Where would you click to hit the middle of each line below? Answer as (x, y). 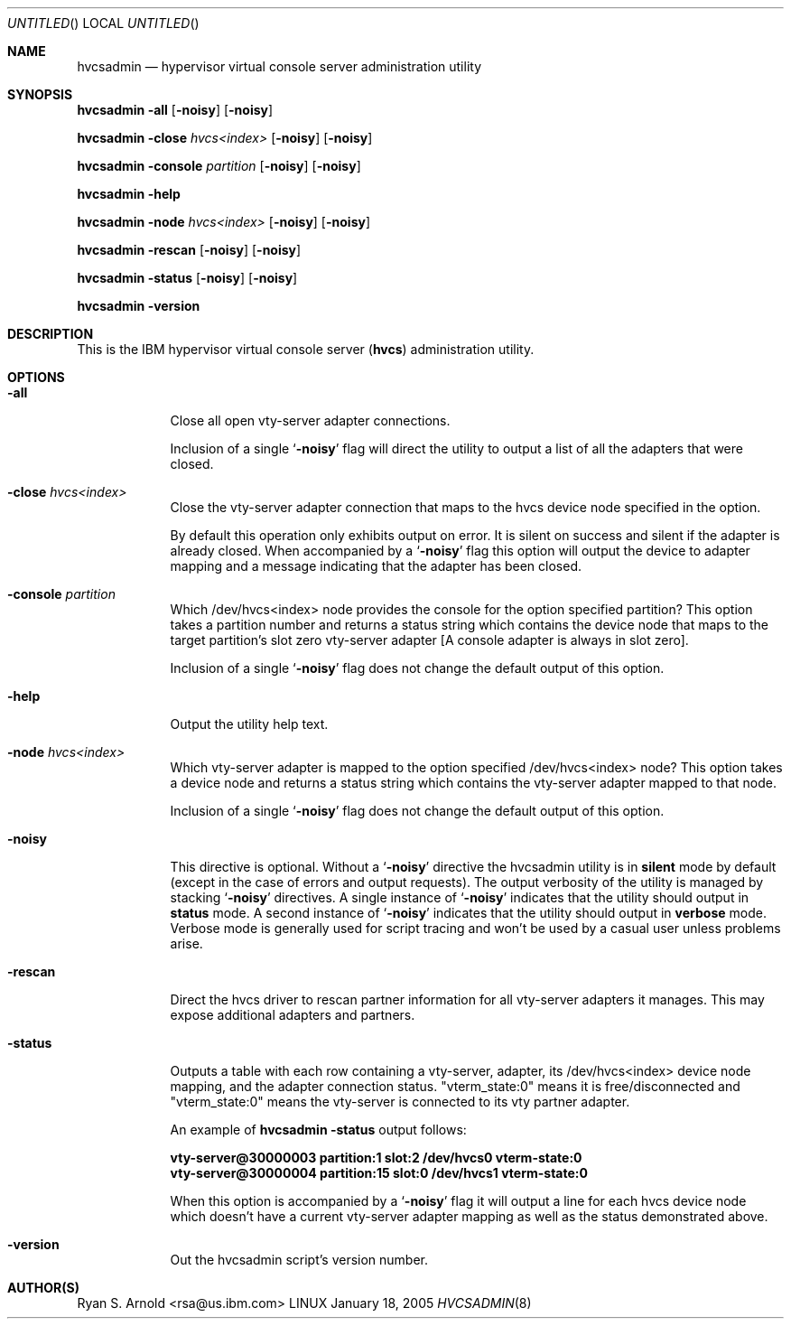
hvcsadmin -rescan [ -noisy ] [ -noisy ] (189, 250)
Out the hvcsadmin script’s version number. (299, 1260)
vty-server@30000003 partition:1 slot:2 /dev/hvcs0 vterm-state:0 (376, 1158)
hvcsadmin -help (129, 194)
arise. (186, 943)
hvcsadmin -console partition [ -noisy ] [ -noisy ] (219, 166)
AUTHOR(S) (43, 1288)
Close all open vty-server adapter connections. (310, 420)
